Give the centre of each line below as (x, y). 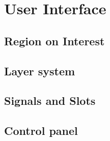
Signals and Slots (50, 101)
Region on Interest (54, 40)
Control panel (41, 131)
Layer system (40, 70)
